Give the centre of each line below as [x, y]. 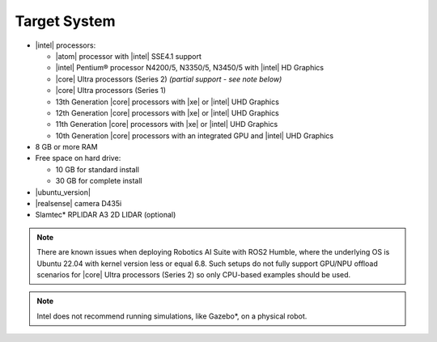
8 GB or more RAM [66, 147]
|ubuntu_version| [63, 192]
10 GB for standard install [97, 169]
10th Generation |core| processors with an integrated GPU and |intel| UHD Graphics [195, 135]
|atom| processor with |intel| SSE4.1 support [128, 56]
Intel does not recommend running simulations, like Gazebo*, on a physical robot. [172, 316]
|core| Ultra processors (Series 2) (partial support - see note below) [169, 79]
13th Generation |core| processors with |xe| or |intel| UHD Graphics [167, 102]
